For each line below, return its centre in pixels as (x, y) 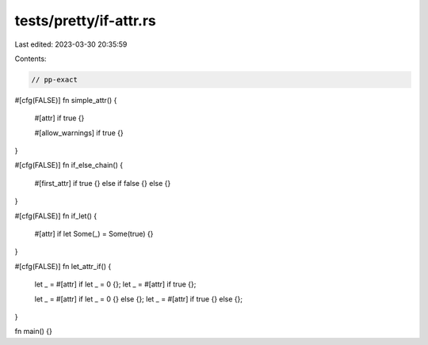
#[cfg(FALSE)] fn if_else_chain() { (69, 165)
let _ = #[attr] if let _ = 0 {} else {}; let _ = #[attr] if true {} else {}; (139, 299)
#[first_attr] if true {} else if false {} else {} (103, 183)
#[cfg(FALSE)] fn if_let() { (56, 216)
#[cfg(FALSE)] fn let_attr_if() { (63, 266)
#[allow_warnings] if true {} (79, 133)
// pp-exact (55, 80)
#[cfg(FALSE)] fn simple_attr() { (66, 100)
